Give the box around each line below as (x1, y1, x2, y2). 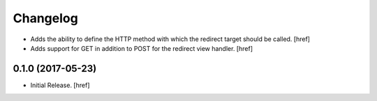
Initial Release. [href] (30, 81, 90, 89)
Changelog (13, 10, 78, 26)
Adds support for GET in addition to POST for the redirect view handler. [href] (30, 44, 253, 52)
